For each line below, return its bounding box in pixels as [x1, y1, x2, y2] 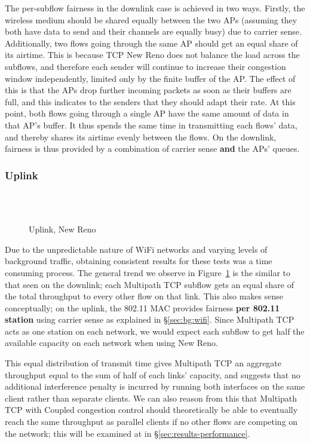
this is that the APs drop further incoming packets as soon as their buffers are [5, 84, 291, 96]
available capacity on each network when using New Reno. [5, 336, 218, 349]
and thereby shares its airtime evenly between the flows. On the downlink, [5, 130, 277, 143]
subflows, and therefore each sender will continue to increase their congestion [5, 60, 286, 72]
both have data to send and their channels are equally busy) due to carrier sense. [5, 25, 302, 38]
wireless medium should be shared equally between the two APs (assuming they [5, 13, 297, 26]
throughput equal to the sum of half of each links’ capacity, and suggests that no [5, 368, 300, 381]
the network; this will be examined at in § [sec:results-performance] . [5, 427, 250, 439]
